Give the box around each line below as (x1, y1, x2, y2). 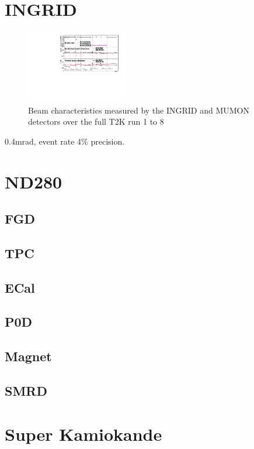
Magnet (5, 347, 52, 365)
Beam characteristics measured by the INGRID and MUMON (28, 104, 249, 116)
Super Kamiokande (5, 421, 162, 445)
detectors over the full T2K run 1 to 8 (28, 115, 164, 128)
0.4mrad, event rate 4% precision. (5, 135, 125, 147)
